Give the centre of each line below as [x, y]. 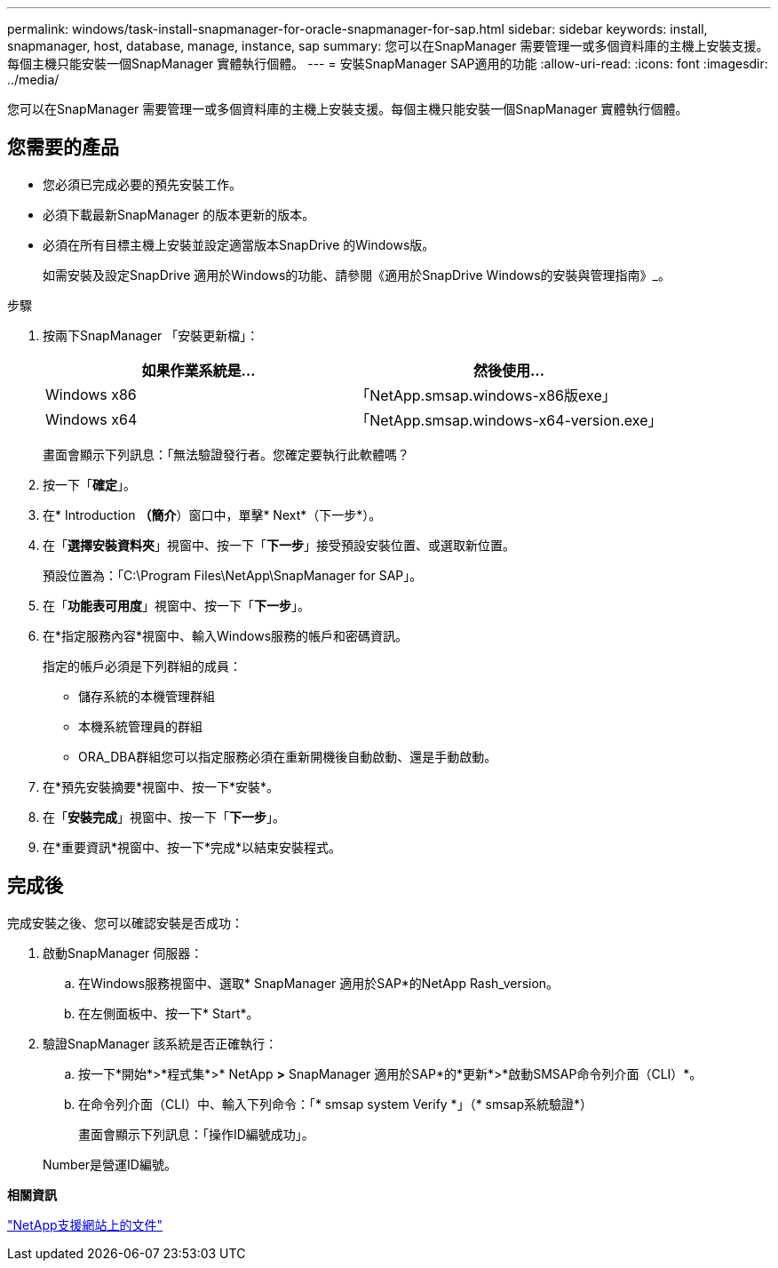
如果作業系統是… [198, 370]
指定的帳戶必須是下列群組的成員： [142, 666]
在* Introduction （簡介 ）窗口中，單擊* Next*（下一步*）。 [212, 514]
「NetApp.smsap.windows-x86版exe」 [486, 395]
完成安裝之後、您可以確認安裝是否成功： [125, 922]
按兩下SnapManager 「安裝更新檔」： [151, 335]
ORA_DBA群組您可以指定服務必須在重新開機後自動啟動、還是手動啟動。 [288, 756]
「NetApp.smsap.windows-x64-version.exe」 [509, 420]
